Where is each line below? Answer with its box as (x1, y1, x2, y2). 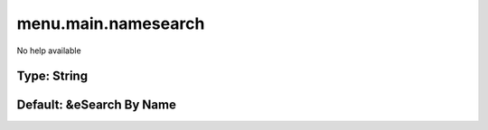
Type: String (16, 69, 89, 84)
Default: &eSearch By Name (16, 97, 176, 113)
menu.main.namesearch (16, 14, 205, 33)
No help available (16, 45, 81, 56)
